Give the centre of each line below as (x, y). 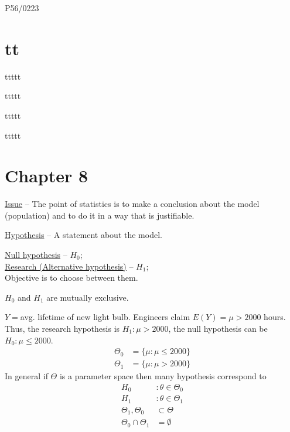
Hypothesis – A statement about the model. (83, 235)
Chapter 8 (47, 176)
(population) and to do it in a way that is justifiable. (100, 215)
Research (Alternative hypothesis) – (69, 266)
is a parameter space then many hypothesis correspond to (163, 376)
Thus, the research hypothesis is (62, 328)
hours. (275, 317)
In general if (26, 376)
